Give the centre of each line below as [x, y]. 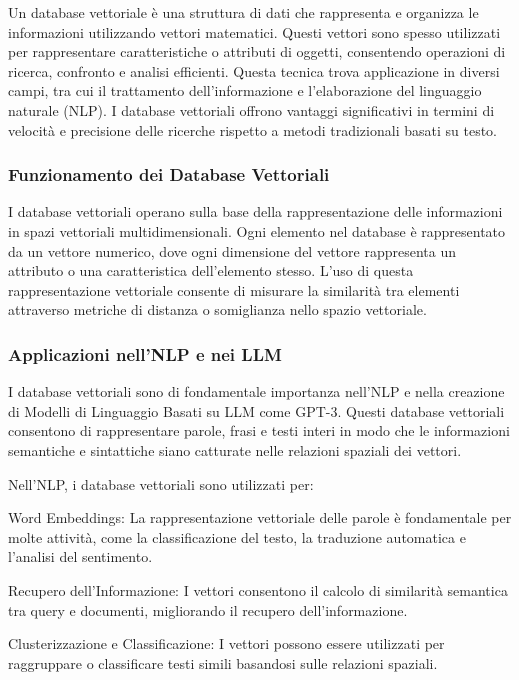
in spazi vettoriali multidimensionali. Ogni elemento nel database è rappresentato [257, 230]
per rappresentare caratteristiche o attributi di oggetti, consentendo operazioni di [257, 51]
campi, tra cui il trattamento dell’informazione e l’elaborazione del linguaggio [245, 90]
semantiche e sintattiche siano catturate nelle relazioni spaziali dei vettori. [235, 449]
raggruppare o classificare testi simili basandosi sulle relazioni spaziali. [223, 662]
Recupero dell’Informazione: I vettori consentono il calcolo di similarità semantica [258, 589]
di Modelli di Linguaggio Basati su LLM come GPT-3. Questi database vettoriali [256, 410]
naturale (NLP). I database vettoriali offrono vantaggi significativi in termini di [251, 109]
